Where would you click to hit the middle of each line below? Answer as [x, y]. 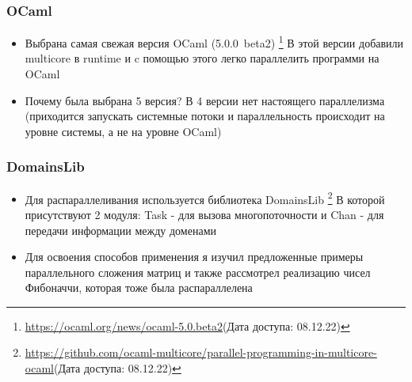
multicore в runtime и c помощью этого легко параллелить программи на [202, 58]
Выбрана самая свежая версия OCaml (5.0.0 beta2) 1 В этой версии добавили [214, 42]
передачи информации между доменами [120, 230]
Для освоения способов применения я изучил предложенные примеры [194, 257]
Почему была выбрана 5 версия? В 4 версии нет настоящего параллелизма [205, 100]
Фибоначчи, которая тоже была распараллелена [139, 287]
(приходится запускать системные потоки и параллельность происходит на [205, 116]
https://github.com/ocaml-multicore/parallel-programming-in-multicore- [201, 352]
